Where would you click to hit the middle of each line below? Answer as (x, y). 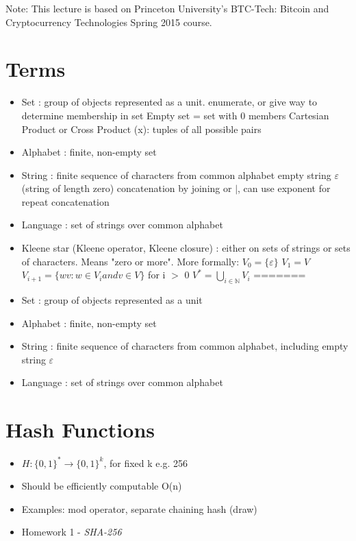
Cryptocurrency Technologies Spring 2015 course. (109, 22)
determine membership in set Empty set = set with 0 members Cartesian (175, 115)
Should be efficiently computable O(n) (102, 486)
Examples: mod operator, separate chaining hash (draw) (139, 508)
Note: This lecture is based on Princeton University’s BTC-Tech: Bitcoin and (167, 8)
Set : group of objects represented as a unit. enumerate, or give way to (169, 102)
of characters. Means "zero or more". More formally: (130, 261)
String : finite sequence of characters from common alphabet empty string (176, 175)
